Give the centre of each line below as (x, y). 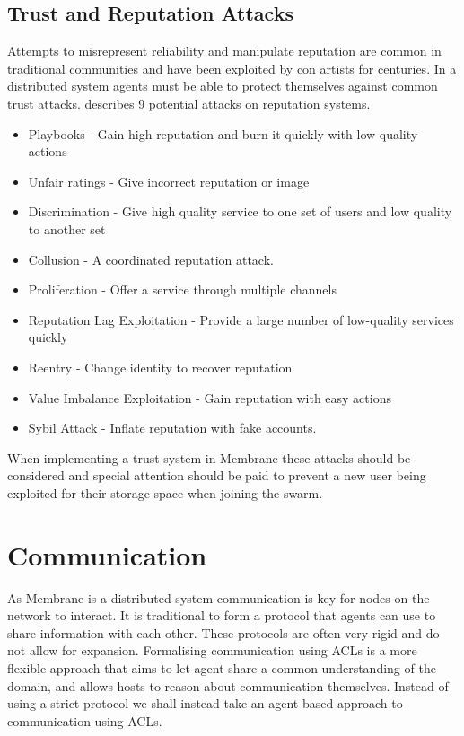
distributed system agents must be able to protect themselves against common (223, 86)
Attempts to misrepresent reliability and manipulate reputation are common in (224, 51)
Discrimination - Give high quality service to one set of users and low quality (240, 211)
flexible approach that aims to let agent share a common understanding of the (222, 667)
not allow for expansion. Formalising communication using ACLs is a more (212, 650)
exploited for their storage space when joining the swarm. (165, 492)
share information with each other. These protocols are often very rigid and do (223, 632)
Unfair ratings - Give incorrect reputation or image (169, 181)
